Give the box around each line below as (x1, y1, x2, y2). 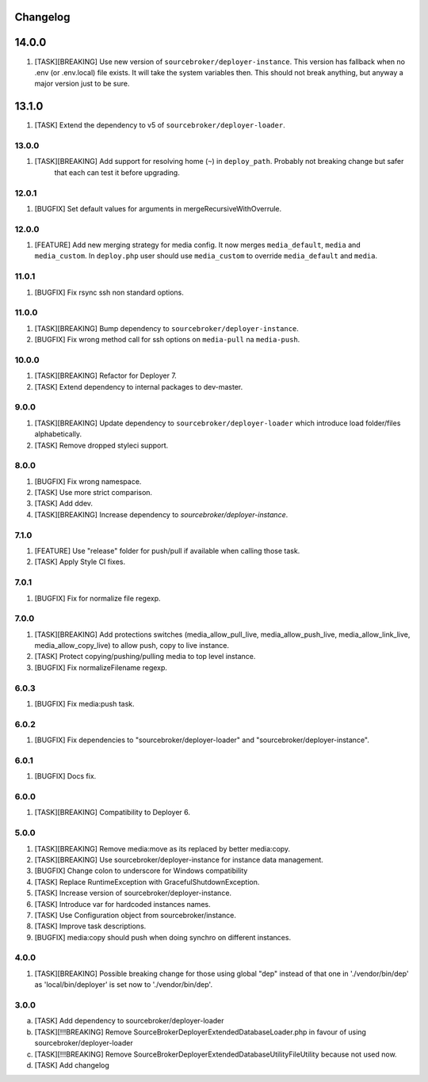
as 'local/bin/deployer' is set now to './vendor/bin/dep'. (34, 980, 213, 989)
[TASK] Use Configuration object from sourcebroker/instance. (34, 910, 237, 920)
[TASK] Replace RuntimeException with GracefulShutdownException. (34, 877, 260, 886)
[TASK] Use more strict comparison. (34, 488, 153, 497)
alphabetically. (34, 429, 82, 439)
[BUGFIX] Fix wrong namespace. (34, 476, 142, 486)
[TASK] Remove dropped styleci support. (34, 440, 169, 450)
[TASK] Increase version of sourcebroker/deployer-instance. (34, 888, 232, 898)
